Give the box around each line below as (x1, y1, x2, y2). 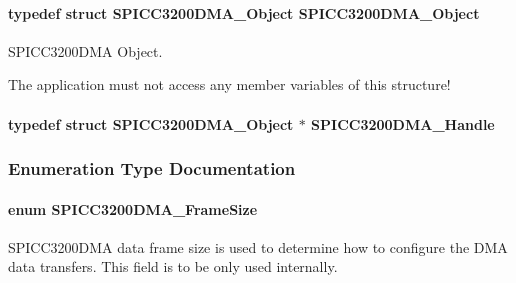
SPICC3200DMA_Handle (311, 113, 495, 134)
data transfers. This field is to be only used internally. (8, 256, 338, 277)
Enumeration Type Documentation (8, 156, 296, 181)
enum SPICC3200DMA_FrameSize (8, 198, 258, 219)
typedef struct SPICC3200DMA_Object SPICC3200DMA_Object (8, 2, 480, 23)
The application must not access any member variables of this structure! (8, 74, 451, 95)
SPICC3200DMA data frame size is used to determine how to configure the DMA (8, 236, 508, 257)
